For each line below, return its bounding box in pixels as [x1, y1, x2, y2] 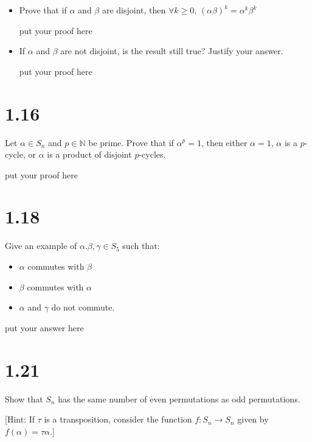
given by [237, 413, 269, 426]
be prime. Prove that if [88, 136, 174, 149]
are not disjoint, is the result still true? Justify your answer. [60, 44, 283, 57]
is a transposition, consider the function [44, 413, 192, 426]
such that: [122, 239, 160, 252]
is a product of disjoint [47, 148, 132, 161]
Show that [5, 392, 43, 405]
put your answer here [5, 321, 84, 334]
